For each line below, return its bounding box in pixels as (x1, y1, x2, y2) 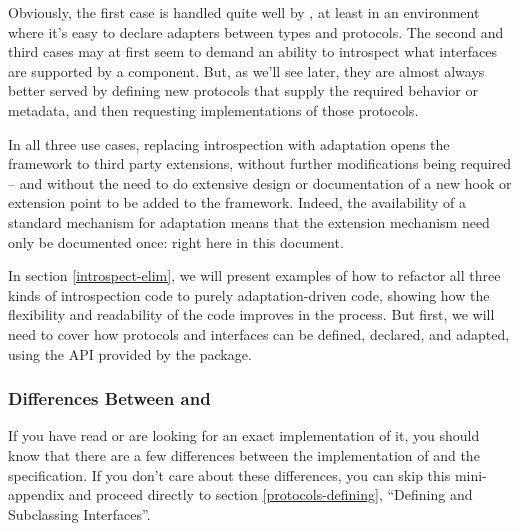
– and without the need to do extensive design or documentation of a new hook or (8, 172, 512, 193)
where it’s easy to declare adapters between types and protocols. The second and (8, 21, 504, 42)
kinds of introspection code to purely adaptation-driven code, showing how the (8, 284, 490, 305)
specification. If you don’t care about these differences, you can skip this (8, 464, 451, 485)
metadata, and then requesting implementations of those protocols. (8, 99, 419, 120)
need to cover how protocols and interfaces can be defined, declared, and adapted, (8, 323, 510, 344)
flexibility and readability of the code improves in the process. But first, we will (8, 304, 495, 325)
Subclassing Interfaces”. (8, 503, 151, 524)
